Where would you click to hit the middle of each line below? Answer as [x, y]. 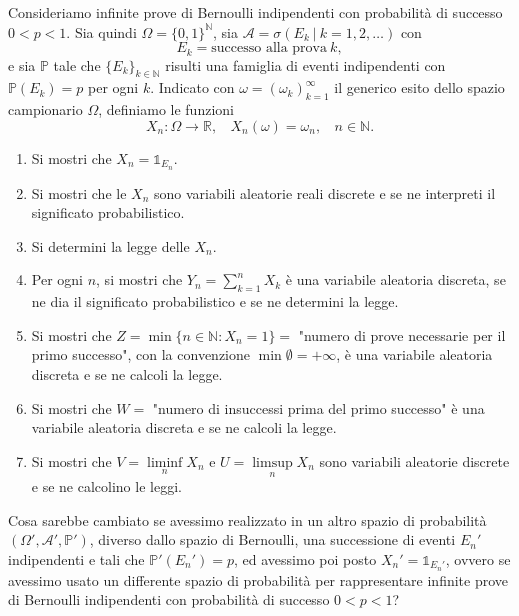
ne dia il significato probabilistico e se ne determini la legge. [215, 301]
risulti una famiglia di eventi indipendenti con [305, 64]
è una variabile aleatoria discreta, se [395, 279]
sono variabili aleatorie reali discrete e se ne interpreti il [324, 192]
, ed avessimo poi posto [305, 558]
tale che [77, 64]
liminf [165, 462]
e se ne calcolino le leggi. [106, 486]
